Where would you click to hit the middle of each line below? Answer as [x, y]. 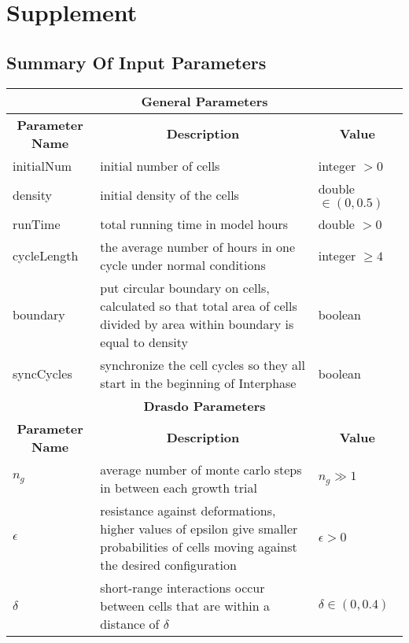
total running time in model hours [194, 224]
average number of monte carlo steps [201, 469]
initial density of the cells [169, 194]
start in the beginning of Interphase [198, 382]
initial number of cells [160, 165]
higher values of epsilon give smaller [199, 528]
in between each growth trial [179, 487]
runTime [37, 224]
